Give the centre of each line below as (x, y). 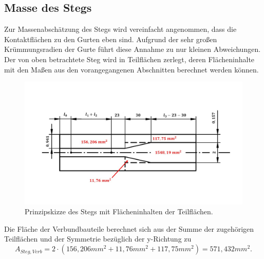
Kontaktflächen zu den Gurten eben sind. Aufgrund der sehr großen (111, 39)
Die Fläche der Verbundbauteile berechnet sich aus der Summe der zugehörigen (129, 228)
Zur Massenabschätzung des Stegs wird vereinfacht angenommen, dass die (120, 29)
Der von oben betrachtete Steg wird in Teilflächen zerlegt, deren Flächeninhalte (129, 59)
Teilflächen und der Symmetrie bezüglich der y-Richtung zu (98, 239)
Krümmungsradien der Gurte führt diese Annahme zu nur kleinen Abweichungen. (133, 49)
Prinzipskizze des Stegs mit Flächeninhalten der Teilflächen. (119, 211)
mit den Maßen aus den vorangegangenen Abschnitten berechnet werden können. (131, 69)
